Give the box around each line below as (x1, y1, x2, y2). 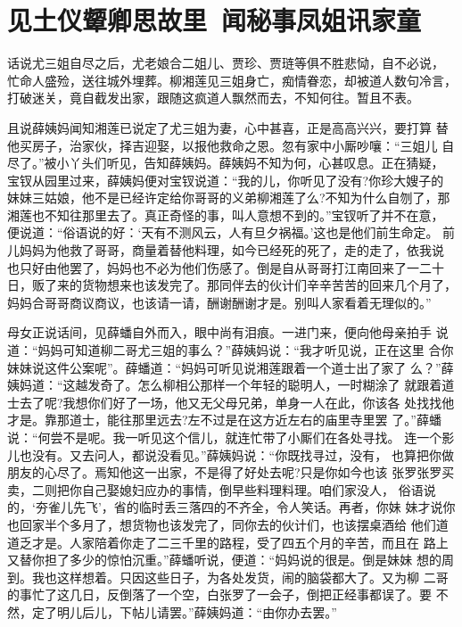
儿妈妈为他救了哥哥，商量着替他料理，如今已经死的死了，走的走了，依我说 (7, 241, 444, 260)
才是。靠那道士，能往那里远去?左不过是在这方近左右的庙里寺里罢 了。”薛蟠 (7, 410, 441, 429)
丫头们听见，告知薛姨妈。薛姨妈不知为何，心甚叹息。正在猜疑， (69, 153, 444, 172)
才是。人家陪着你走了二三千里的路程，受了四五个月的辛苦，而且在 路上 (31, 532, 449, 551)
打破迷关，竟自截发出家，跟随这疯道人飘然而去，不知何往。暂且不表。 (7, 88, 419, 107)
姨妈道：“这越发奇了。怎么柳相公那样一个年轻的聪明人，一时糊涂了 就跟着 (7, 375, 442, 394)
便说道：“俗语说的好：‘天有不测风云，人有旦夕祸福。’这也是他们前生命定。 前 (7, 223, 456, 242)
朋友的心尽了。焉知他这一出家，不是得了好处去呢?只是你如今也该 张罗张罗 (7, 463, 442, 482)
